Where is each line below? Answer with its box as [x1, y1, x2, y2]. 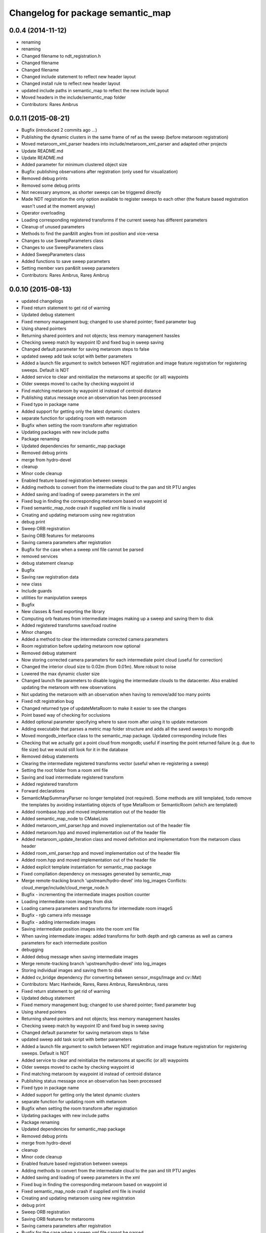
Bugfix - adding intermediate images [21, 919, 96, 925]
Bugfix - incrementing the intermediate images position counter [21, 892, 150, 898]
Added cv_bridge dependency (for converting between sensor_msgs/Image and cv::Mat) [21, 974, 202, 980]
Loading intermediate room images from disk [21, 898, 113, 905]
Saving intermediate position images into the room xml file [21, 926, 139, 932]
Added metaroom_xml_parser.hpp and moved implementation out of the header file [21, 823, 191, 829]
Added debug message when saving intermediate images [21, 953, 138, 959]
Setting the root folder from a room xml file [21, 767, 108, 773]
